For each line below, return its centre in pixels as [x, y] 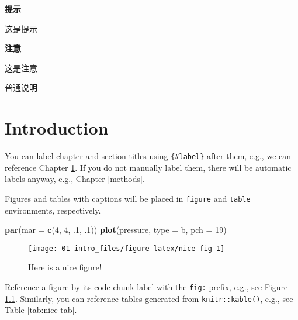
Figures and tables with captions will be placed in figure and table [128, 198]
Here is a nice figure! [65, 267]
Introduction [57, 128]
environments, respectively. [53, 210]
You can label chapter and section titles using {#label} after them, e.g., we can [148, 156]
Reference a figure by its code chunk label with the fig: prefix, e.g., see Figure [146, 287]
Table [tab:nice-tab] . [41, 310]
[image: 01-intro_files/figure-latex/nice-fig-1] [127, 248]
